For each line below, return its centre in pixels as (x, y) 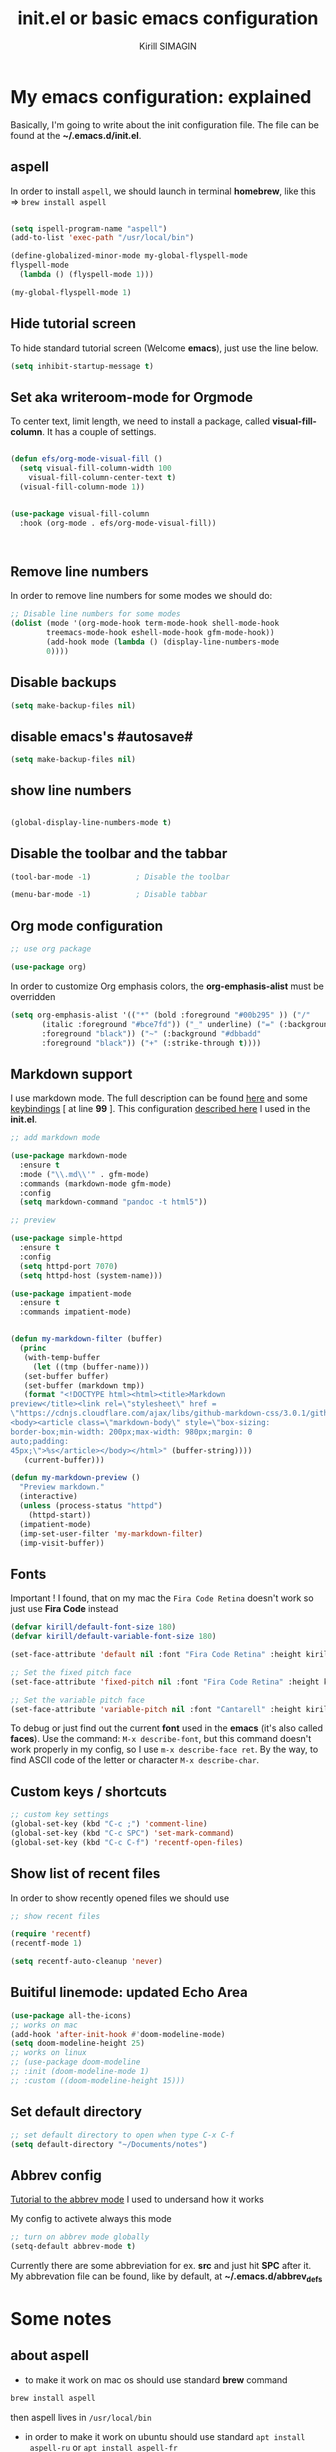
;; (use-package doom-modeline (75, 2062)
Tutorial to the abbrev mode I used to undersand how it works (137, 2199)
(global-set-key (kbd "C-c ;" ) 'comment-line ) (109, 1824)
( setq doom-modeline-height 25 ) (77, 2043)
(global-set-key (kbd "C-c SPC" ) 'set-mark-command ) (122, 1833)
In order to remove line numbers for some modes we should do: (141, 596)
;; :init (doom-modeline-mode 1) (80, 2072)
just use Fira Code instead (64, 1609)
